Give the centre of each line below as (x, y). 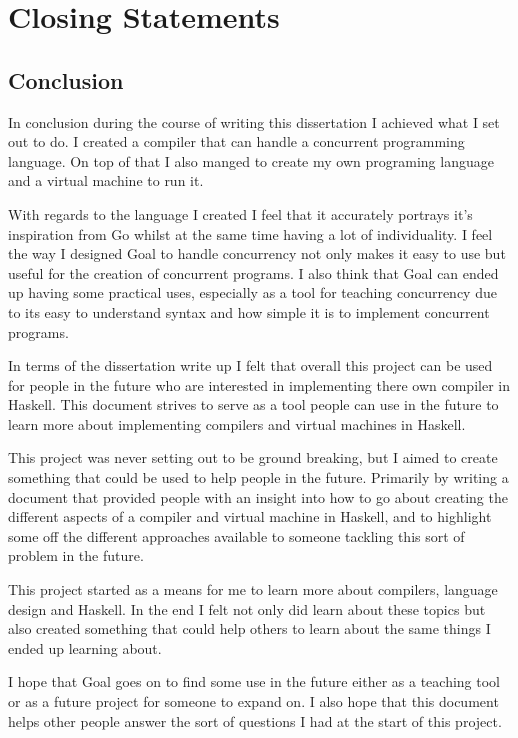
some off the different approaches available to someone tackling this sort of (236, 535)
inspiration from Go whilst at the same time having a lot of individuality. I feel (250, 233)
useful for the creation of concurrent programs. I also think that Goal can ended (253, 272)
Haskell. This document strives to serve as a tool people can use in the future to (253, 404)
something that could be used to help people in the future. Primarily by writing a (258, 477)
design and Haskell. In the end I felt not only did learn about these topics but (247, 608)
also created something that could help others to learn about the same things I (249, 628)
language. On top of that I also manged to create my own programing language (251, 160)
